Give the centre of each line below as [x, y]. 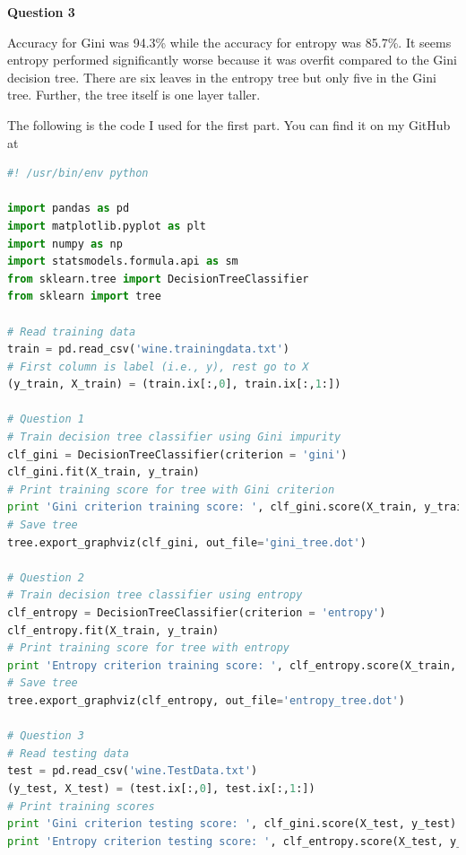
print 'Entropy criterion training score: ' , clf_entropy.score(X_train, [232, 665]
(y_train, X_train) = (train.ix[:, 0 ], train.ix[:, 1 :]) [174, 384]
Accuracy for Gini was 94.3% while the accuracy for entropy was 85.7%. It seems [229, 42]
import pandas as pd [69, 209]
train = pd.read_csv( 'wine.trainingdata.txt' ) [149, 349]
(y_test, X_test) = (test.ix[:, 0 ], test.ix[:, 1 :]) [161, 788]
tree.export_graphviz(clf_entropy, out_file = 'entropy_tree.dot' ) [206, 700]
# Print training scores [81, 806]
